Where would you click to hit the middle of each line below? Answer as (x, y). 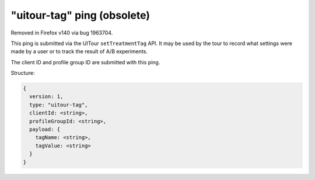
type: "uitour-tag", (59, 105)
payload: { (45, 129)
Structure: (23, 73)
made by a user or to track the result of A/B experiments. (79, 51)
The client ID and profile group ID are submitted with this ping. (85, 62)
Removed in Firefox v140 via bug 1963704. (62, 33)
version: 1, (46, 97)
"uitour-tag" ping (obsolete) (80, 15)
